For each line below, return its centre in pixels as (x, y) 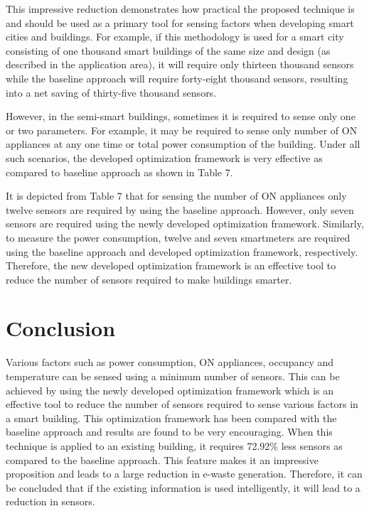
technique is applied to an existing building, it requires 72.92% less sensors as (174, 445)
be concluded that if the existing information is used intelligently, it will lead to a (183, 487)
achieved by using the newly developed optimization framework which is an (170, 390)
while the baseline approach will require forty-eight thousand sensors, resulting (177, 78)
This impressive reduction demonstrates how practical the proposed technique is (180, 9)
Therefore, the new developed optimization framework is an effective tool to (171, 265)
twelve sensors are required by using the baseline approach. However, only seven (180, 209)
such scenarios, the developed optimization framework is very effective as (164, 157)
